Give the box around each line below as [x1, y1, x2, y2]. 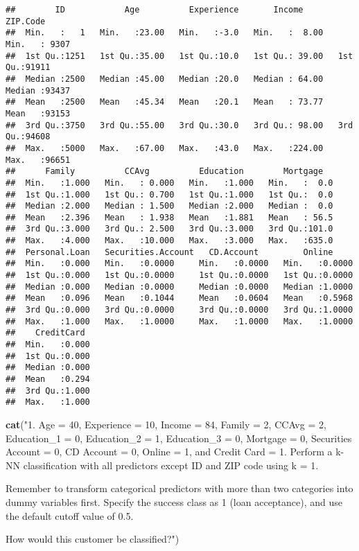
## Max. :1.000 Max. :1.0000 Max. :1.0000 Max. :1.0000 [6, 316, 353, 326]
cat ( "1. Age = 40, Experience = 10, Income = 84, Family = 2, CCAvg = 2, [6, 417, 326, 431]
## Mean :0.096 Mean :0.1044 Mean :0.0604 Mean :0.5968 [6, 293, 353, 304]
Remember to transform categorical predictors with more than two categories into [6, 481, 353, 496]
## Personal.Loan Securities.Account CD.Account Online [6, 247, 333, 257]
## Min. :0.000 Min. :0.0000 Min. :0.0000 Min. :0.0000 [6, 259, 353, 269]
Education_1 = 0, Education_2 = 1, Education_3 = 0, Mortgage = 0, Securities [6, 430, 352, 445]
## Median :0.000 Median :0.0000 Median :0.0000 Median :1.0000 [6, 281, 353, 292]
